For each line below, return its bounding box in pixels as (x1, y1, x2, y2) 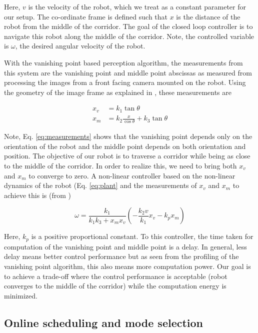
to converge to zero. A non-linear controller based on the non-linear (28, 170, 235, 180)
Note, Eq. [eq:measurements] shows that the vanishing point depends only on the (4, 131, 252, 141)
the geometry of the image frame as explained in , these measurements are (4, 86, 231, 97)
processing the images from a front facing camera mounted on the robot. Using (4, 77, 246, 87)
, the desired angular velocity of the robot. (15, 40, 145, 51)
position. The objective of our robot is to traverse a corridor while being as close (4, 150, 250, 161)
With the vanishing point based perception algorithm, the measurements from (4, 57, 243, 67)
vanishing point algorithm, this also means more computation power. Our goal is (4, 261, 251, 271)
